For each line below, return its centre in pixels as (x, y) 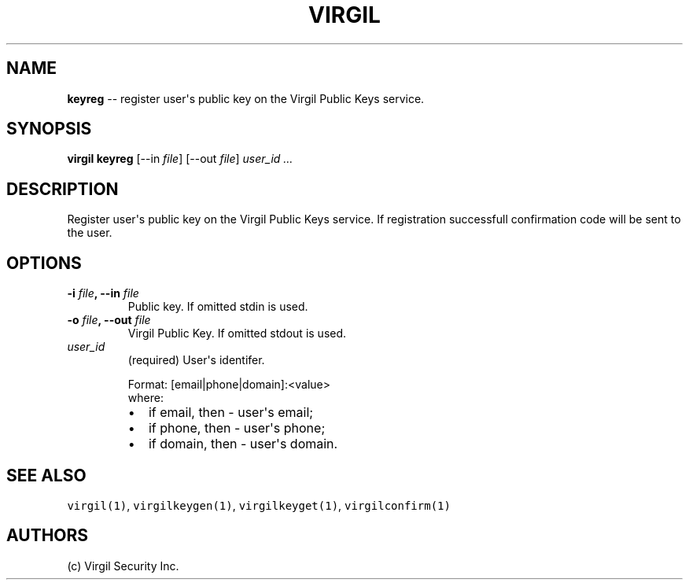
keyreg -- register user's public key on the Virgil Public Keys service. (246, 98)
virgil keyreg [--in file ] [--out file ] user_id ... (180, 159)
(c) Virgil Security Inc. (123, 566)
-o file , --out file (109, 320)
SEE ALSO (46, 475)
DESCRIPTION (63, 189)
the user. (90, 233)
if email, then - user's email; (231, 413)
